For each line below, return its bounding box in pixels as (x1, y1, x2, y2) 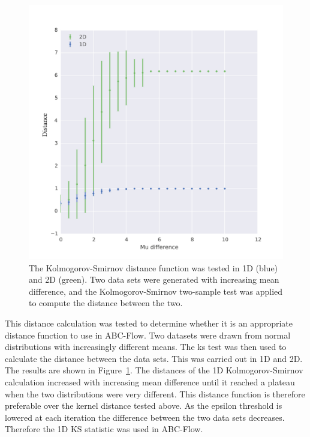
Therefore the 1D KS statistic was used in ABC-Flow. (5, 423, 203, 435)
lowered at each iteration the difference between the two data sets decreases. (5, 411, 285, 423)
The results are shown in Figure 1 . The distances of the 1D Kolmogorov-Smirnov (5, 364, 303, 376)
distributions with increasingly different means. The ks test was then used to (5, 340, 287, 353)
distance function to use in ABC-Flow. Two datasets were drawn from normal (5, 328, 291, 341)
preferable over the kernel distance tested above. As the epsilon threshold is (5, 399, 282, 412)
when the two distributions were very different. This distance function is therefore (5, 387, 305, 400)
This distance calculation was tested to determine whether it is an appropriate (5, 316, 293, 329)
